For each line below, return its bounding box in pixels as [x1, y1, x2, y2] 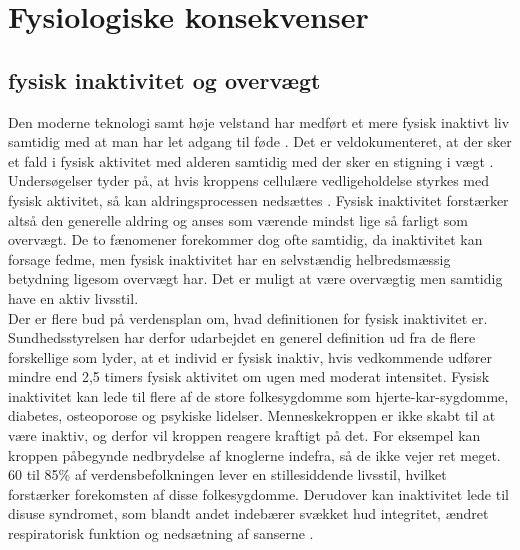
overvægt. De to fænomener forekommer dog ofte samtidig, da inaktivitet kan [8, 229, 483, 250]
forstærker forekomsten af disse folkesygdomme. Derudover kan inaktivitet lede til [8, 483, 509, 504]
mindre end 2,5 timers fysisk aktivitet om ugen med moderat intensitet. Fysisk [8, 366, 490, 387]
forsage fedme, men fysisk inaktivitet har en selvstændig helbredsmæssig [8, 248, 451, 269]
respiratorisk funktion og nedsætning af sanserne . [8, 523, 314, 544]
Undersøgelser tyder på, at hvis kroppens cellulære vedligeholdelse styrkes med [8, 170, 490, 191]
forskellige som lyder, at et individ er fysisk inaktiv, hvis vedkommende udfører [8, 346, 492, 367]
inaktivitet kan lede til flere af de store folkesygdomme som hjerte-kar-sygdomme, [8, 385, 509, 406]
